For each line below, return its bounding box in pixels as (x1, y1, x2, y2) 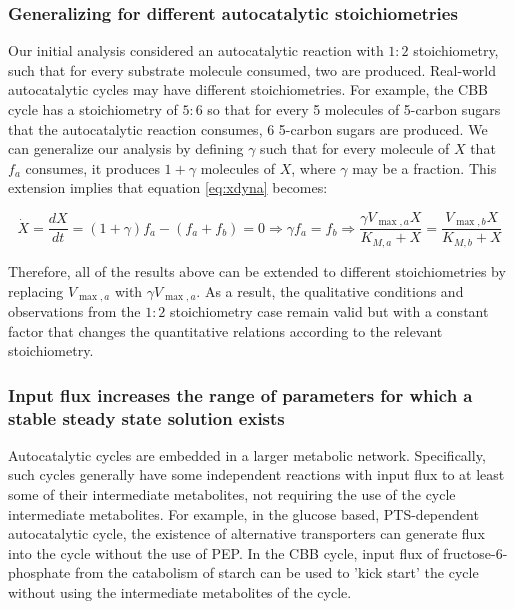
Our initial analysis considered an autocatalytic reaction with (8, 40, 384, 61)
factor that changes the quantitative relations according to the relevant (8, 320, 443, 341)
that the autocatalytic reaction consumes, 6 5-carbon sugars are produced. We (8, 118, 488, 139)
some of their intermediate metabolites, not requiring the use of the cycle (8, 484, 456, 505)
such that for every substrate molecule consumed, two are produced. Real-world (8, 59, 496, 80)
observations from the (8, 300, 141, 321)
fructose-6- (443, 542, 508, 563)
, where (291, 157, 336, 178)
